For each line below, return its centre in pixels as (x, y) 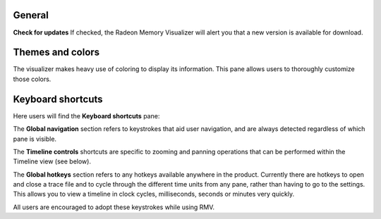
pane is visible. (35, 139)
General (31, 15)
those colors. (32, 79)
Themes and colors (56, 52)
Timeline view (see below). (52, 161)
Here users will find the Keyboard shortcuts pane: (86, 115)
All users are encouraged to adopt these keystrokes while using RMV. (114, 207)
